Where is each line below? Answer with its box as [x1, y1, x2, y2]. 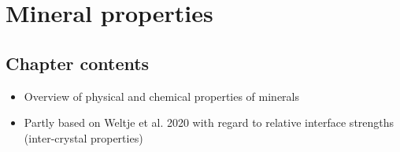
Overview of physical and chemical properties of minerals [24, 87, 300, 104]
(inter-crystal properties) [24, 129, 143, 146]
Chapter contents [6, 50, 150, 75]
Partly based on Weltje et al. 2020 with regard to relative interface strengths [24, 114, 394, 131]
